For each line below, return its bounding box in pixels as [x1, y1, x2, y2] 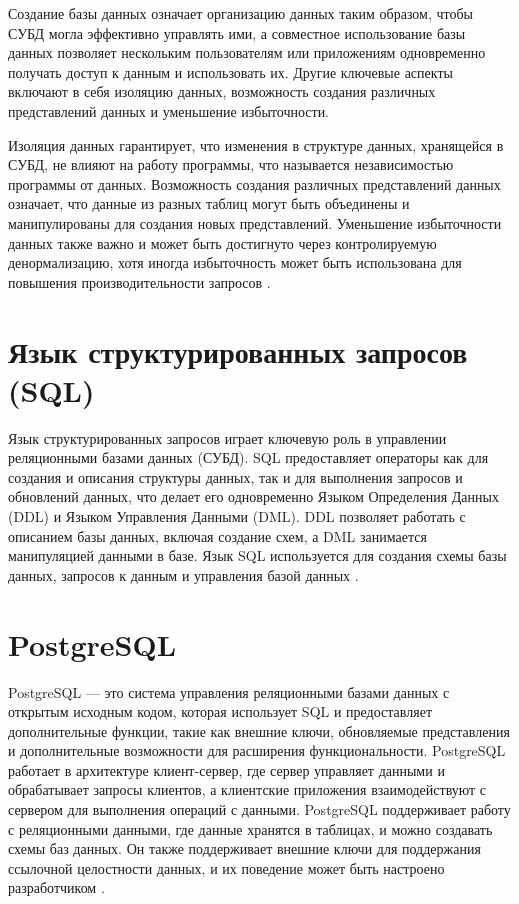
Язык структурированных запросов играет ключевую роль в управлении [8, 427, 447, 448]
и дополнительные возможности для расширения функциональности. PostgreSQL [8, 740, 506, 761]
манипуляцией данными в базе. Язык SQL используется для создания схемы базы [8, 545, 507, 566]
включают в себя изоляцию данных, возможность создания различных [8, 81, 436, 102]
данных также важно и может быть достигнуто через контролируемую [8, 232, 437, 253]
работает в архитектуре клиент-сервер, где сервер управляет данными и [8, 759, 445, 780]
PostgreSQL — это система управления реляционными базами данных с [8, 681, 450, 702]
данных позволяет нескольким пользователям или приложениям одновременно [8, 42, 486, 63]
